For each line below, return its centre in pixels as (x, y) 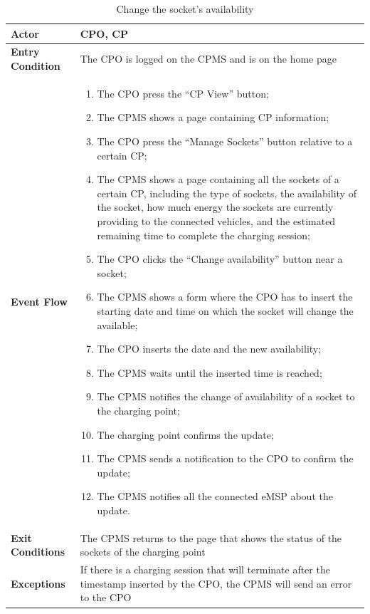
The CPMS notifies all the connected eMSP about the (215, 496)
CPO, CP (104, 33)
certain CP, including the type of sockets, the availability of (227, 193)
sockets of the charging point (143, 552)
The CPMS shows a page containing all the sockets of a (218, 179)
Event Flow (39, 302)
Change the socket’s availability (185, 9)
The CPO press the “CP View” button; (183, 93)
